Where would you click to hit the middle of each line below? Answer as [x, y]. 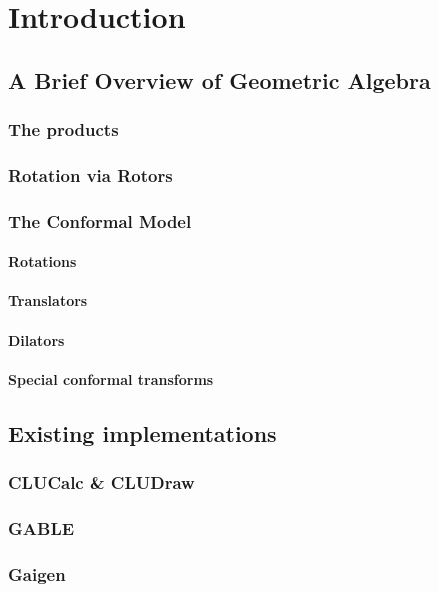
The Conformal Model [100, 220]
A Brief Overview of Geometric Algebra [219, 79]
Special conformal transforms [111, 378]
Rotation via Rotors [90, 174]
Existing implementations [142, 432]
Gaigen [37, 573]
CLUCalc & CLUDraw [101, 482]
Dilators [36, 339]
